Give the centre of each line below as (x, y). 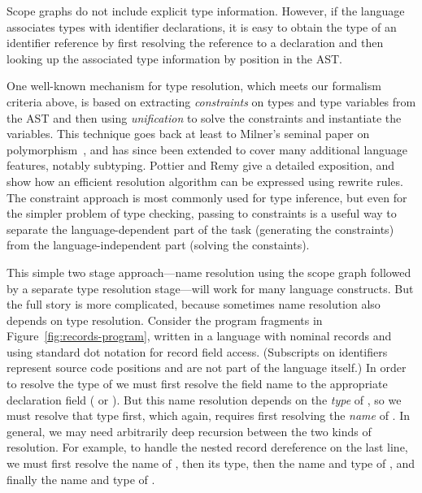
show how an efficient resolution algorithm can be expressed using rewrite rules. (205, 181)
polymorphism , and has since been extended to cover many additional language (207, 149)
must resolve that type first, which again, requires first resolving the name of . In (208, 415)
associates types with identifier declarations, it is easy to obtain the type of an (202, 26)
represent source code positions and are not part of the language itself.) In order (207, 368)
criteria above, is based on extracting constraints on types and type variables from (211, 101)
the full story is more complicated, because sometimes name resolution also (194, 304)
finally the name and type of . (81, 479)
